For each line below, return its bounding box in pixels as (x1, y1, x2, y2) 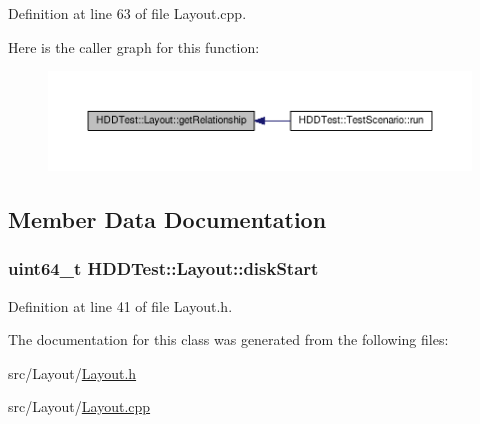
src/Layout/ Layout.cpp (8, 396, 151, 417)
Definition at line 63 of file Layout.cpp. (8, 3, 247, 23)
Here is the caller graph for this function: (8, 36, 260, 57)
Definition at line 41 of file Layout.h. (8, 295, 233, 316)
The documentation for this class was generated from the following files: (8, 329, 449, 350)
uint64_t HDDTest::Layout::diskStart (8, 256, 319, 281)
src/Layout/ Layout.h (8, 362, 137, 383)
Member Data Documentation (8, 203, 327, 234)
